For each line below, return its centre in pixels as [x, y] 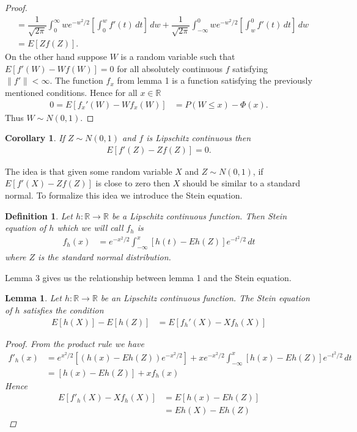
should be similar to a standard [241, 183]
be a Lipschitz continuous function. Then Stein [199, 215]
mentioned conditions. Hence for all [71, 92]
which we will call [90, 228]
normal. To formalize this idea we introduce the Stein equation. [124, 195]
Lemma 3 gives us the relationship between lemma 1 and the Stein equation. [148, 277]
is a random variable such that [178, 57]
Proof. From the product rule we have [75, 343]
